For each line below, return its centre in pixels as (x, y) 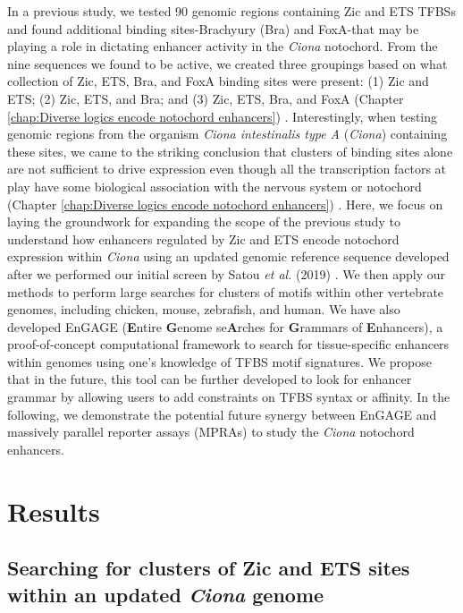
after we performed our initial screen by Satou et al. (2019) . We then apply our (226, 273)
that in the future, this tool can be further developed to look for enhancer (210, 379)
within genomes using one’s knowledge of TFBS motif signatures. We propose (219, 361)
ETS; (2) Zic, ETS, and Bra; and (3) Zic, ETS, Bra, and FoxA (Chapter (206, 98)
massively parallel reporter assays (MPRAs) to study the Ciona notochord (211, 432)
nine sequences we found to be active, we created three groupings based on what (227, 63)
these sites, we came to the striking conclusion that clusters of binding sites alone (230, 151)
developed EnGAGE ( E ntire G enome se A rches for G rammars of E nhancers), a (225, 326)
